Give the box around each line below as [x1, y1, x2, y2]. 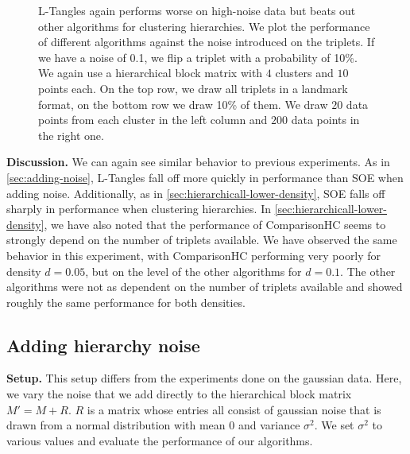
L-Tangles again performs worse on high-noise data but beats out [38, 2, 356, 18]
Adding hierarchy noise [6, 332, 200, 357]
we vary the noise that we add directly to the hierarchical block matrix [6, 386, 352, 402]
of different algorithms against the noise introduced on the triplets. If [38, 33, 375, 50]
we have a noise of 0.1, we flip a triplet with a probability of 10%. [38, 49, 358, 65]
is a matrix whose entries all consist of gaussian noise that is [87, 401, 381, 417]
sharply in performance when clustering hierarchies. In [6, 200, 271, 217]
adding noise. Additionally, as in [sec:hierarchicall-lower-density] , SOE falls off [6, 184, 385, 201]
